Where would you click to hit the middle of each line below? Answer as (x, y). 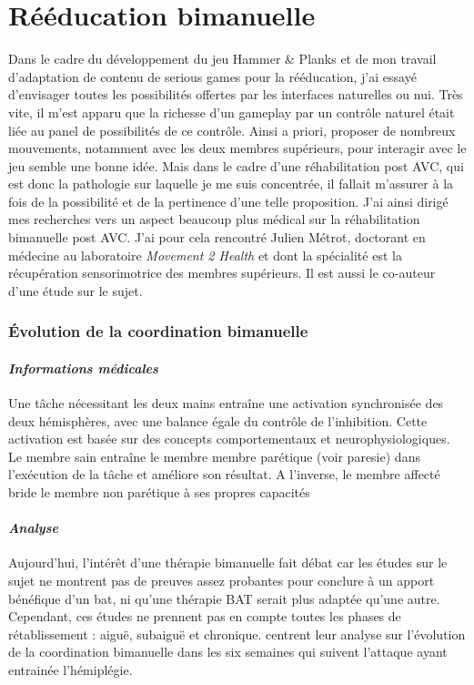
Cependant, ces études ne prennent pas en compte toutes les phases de (205, 616)
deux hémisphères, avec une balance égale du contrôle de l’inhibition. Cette (218, 420)
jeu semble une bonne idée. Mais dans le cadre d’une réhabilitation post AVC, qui (236, 165)
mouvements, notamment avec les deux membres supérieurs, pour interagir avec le (237, 148)
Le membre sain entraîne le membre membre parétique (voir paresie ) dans (214, 456)
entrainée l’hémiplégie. (71, 670)
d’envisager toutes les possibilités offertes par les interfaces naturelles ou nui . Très (236, 94)
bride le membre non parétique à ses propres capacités (159, 492)
